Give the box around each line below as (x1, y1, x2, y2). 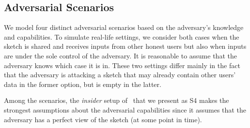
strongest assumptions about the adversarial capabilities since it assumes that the (4, 104, 246, 114)
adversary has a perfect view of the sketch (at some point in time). (4, 114, 202, 124)
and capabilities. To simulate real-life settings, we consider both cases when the (4, 31, 239, 42)
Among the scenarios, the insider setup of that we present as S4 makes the (4, 95, 229, 105)
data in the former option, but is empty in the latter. (4, 79, 161, 89)
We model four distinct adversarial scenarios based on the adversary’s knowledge (4, 22, 244, 32)
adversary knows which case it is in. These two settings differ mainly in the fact (4, 60, 240, 70)
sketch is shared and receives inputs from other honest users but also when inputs (4, 41, 247, 51)
